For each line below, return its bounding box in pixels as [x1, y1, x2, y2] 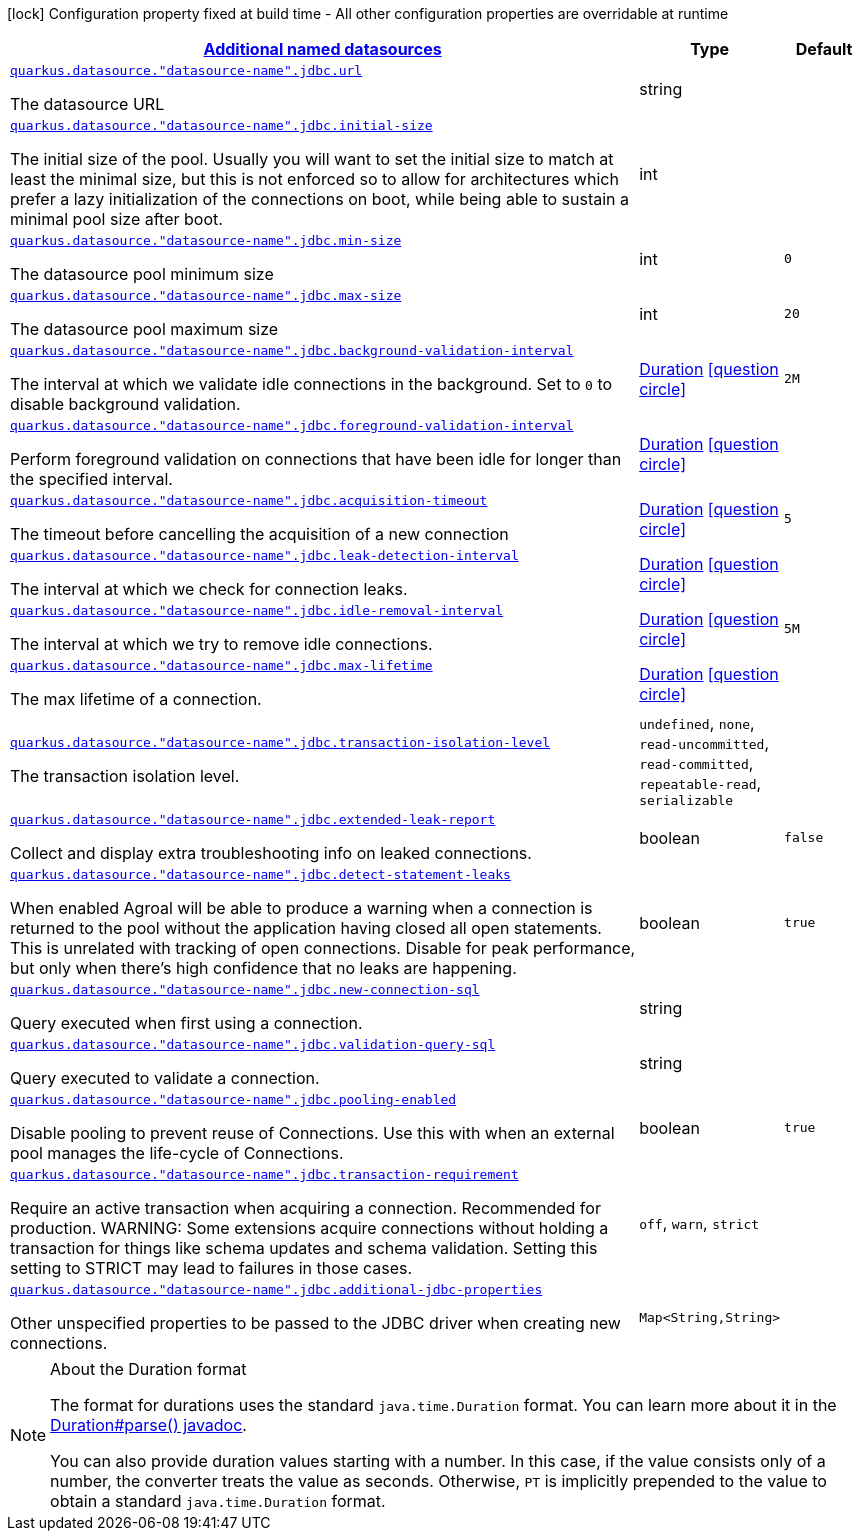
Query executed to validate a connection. [10, 1068, 320, 1088]
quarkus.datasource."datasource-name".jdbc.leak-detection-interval [10, 548, 519, 563]
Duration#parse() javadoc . [50, 1415, 247, 1435]
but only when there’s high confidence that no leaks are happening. [10, 958, 517, 978]
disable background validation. [10, 394, 241, 414]
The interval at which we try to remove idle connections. [10, 634, 433, 654]
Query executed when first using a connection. [10, 1013, 363, 1033]
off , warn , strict [639, 1212, 760, 1233]
